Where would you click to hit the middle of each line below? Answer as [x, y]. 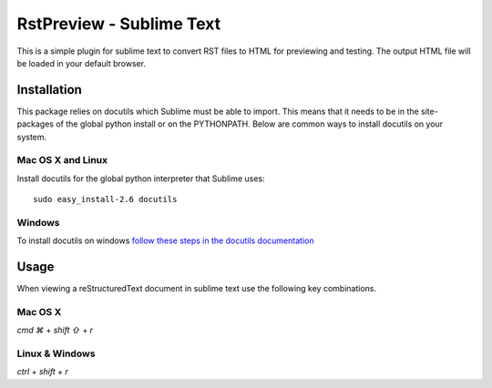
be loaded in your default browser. [81, 63]
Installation [49, 90]
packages [36, 124]
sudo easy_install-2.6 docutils [105, 199]
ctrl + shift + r [42, 372]
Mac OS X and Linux [62, 160]
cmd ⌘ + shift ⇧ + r [55, 330]
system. [32, 137]
